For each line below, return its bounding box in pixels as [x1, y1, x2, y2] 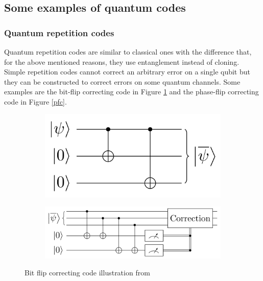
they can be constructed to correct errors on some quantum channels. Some [4, 76, 241, 87]
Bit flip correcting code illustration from [25, 267, 150, 278]
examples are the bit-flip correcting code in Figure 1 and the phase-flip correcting [4, 86, 259, 97]
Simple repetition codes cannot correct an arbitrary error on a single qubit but [4, 66, 250, 77]
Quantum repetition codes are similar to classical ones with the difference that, [4, 46, 252, 57]
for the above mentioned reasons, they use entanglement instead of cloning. [4, 56, 240, 67]
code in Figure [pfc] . [4, 96, 67, 107]
